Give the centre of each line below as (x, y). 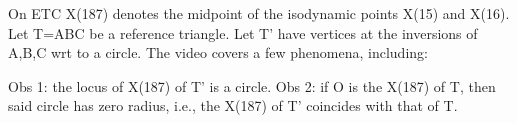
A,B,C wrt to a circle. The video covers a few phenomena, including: (218, 52)
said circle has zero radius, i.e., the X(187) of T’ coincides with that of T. (233, 105)
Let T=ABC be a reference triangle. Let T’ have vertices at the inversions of (243, 32)
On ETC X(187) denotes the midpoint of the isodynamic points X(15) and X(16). (259, 13)
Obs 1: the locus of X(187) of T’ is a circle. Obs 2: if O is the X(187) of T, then (252, 85)
